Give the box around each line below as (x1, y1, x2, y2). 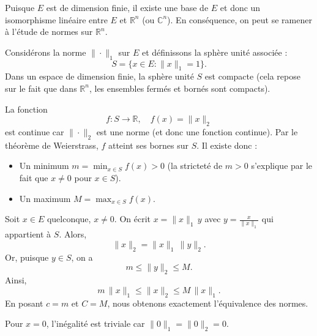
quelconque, (47, 212, 91, 225)
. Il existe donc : (196, 138, 258, 151)
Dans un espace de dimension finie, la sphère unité (5, 70, 194, 83)
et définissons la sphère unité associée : (142, 45, 288, 58)
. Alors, (59, 228, 87, 241)
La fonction (5, 102, 48, 115)
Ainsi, (5, 274, 27, 286)
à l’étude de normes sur (5, 25, 93, 38)
